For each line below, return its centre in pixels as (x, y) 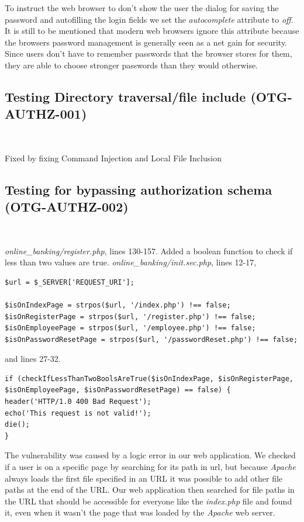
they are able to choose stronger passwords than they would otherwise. (132, 65)
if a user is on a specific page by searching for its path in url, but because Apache (150, 467)
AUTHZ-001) (46, 114)
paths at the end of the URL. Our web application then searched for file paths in (150, 490)
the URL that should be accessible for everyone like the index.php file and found (148, 501)
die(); (17, 425)
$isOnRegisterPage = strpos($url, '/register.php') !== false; (130, 317)
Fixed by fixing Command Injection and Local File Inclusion (113, 158)
